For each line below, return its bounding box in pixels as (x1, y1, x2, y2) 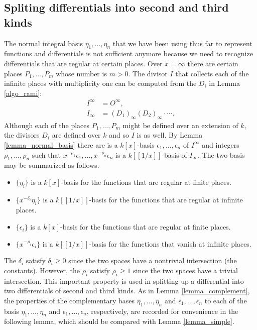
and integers (202, 139, 239, 150)
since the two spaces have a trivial (133, 265, 238, 275)
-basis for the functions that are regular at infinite (89, 194, 243, 204)
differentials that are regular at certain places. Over (4, 58, 163, 68)
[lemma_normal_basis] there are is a (4, 139, 118, 150)
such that (32, 149, 61, 160)
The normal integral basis (4, 38, 83, 48)
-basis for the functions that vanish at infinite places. (89, 238, 251, 249)
